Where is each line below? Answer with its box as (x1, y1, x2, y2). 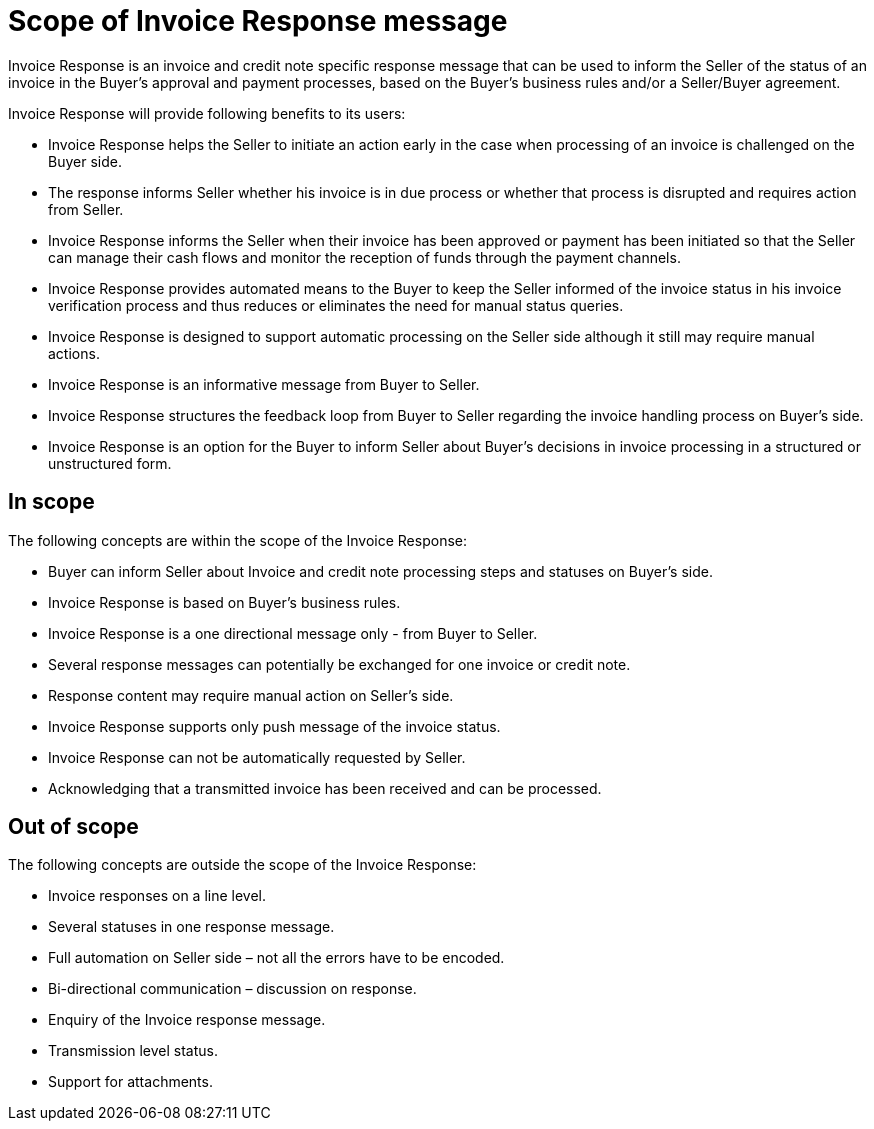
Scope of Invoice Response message (8, 4, 508, 38)
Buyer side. (48, 152, 122, 170)
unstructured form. (48, 454, 172, 472)
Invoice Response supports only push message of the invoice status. (48, 717, 501, 735)
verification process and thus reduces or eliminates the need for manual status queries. (48, 296, 624, 314)
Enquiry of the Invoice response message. (48, 1011, 326, 1029)
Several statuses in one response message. (48, 918, 335, 936)
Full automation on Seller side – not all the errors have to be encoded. (48, 949, 505, 967)
